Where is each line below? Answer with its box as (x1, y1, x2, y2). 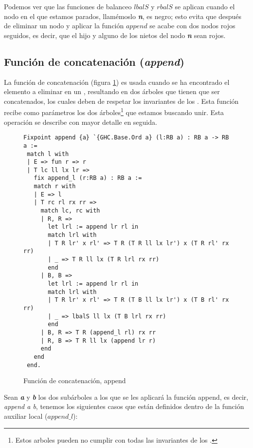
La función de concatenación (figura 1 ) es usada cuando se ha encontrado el (4, 77, 230, 87)
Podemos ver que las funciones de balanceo (4, 1, 132, 11)
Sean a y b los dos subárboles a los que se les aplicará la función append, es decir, (4, 391, 249, 402)
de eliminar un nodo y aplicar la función (4, 20, 124, 31)
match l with (27, 150, 69, 157)
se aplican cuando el (175, 1, 235, 11)
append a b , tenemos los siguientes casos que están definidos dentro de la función (4, 401, 244, 411)
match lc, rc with (40, 207, 100, 214)
